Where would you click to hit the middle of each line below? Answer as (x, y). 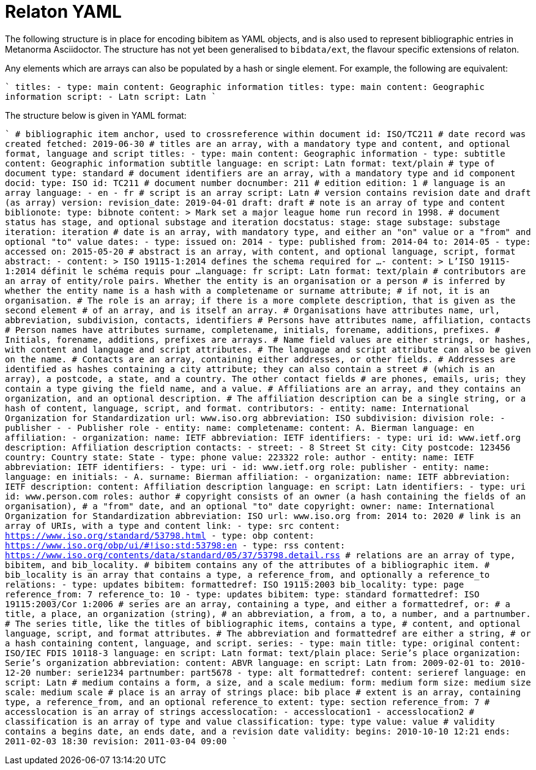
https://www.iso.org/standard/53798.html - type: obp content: (160, 535)
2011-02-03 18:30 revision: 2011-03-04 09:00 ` (121, 741)
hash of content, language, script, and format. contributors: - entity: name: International (237, 408)
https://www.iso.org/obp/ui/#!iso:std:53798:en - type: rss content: (175, 545)
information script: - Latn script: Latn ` (111, 96)
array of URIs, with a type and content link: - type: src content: (173, 525)
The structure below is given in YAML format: (96, 115)
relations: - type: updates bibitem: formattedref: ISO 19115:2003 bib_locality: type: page (235, 584)
